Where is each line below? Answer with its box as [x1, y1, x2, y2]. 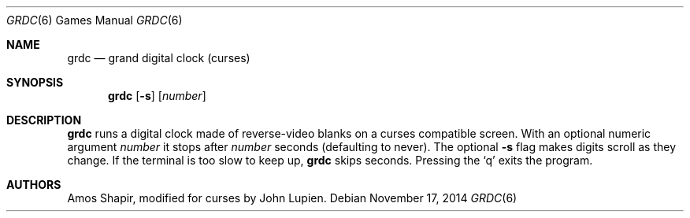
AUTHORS [6, 178, 61, 191]
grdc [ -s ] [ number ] [108, 89, 206, 102]
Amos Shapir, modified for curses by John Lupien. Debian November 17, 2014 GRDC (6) [67, 191, 517, 205]
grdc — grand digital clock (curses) [67, 51, 250, 65]
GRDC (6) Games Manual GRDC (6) [6, 13, 183, 27]
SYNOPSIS [6, 76, 64, 89]
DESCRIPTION [6, 113, 82, 127]
